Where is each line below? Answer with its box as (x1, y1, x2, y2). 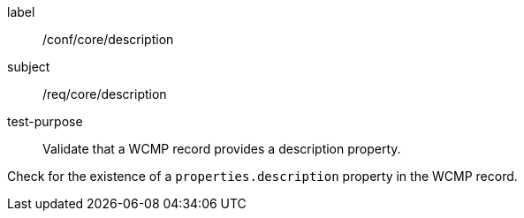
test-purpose (7, 114, 83, 129)
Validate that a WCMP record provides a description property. (42, 141, 401, 156)
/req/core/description (42, 86, 167, 101)
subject (7, 59, 50, 74)
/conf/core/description (42, 32, 174, 47)
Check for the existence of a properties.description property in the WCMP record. (7, 169, 518, 184)
